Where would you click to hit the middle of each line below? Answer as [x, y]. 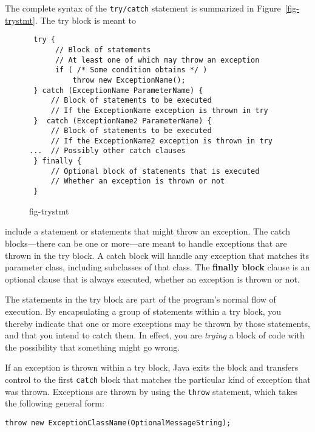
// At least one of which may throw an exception [157, 60]
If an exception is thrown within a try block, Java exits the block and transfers [152, 367]
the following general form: [55, 403]
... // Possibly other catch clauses [107, 151]
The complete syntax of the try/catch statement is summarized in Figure [143, 8]
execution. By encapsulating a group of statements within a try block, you [143, 311]
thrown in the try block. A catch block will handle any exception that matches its [157, 255]
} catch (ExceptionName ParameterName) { [118, 90]
